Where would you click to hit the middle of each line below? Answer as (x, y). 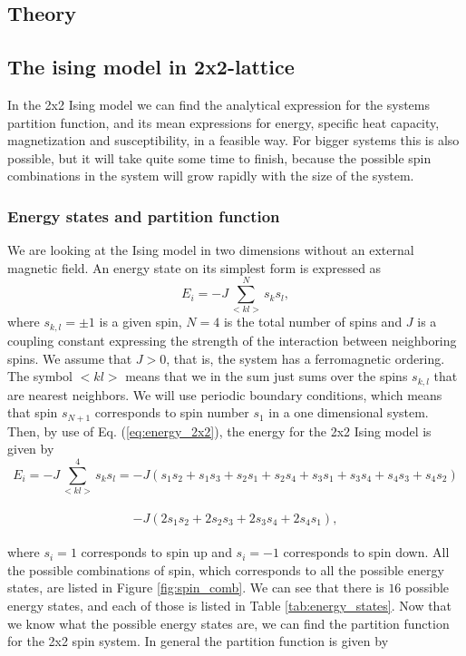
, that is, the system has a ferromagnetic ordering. (306, 358)
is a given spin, (141, 322)
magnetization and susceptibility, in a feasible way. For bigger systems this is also (233, 140)
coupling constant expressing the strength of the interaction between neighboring (232, 340)
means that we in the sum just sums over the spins (267, 376)
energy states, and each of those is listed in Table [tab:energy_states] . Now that (229, 605)
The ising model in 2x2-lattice (151, 67)
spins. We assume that (70, 358)
